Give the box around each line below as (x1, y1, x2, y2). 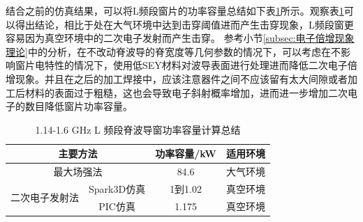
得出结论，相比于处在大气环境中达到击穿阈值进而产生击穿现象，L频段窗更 (15, 17, 354, 31)
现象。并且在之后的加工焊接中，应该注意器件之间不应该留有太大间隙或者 (15, 71, 348, 86)
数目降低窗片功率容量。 (24, 99, 133, 113)
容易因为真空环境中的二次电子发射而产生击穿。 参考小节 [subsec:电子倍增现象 (6, 31, 355, 45)
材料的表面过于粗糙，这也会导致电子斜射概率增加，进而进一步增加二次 (24, 85, 348, 100)
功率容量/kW (155, 146, 217, 161)
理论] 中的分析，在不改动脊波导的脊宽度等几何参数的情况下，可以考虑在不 (6, 44, 341, 58)
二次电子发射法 (10, 190, 79, 205)
